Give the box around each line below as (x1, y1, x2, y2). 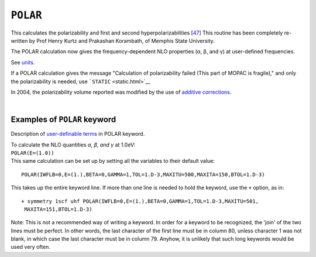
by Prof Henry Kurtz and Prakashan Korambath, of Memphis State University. (29, 37, 215, 44)
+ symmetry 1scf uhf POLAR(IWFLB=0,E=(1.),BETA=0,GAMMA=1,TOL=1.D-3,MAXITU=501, (21, 198, 259, 204)
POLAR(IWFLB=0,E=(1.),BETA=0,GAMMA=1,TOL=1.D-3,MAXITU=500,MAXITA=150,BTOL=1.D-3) (21, 171, 265, 178)
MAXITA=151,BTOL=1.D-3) (24, 205, 92, 213)
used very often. (11, 244, 51, 251)
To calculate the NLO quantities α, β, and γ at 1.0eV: (11, 141, 136, 148)
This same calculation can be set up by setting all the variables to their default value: (11, 157, 215, 165)
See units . (11, 59, 35, 66)
